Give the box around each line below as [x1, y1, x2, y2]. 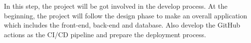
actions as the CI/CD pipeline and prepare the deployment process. [4, 29, 206, 39]
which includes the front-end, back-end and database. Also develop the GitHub [4, 20, 240, 30]
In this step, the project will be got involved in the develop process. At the [4, 1, 228, 11]
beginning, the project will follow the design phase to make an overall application [4, 10, 248, 20]
